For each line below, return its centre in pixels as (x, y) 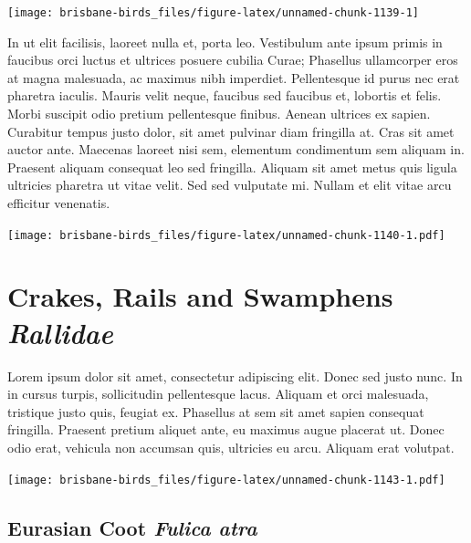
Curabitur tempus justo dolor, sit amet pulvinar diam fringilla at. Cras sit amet (231, 131)
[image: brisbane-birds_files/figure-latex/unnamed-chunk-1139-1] (214, 13)
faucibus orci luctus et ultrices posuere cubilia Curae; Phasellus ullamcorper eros (233, 60)
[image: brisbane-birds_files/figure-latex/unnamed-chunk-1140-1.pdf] (226, 235)
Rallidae (61, 332)
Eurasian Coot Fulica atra (132, 527)
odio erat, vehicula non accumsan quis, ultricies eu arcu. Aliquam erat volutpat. (231, 447)
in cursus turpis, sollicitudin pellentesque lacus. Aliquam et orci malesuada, (218, 394)
